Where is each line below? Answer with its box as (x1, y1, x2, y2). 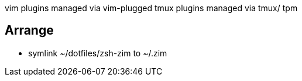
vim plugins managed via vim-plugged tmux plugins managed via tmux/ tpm (5, 3, 298, 13)
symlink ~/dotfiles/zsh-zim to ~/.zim (28, 48, 167, 58)
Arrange (5, 23, 54, 38)
